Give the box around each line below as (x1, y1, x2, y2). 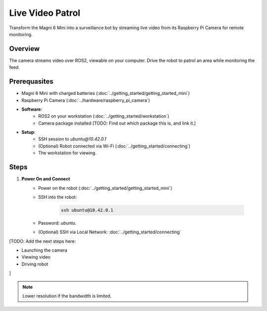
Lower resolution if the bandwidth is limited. (22, 293, 112, 299)
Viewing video (21, 254, 50, 260)
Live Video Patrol (9, 7, 81, 18)
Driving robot (21, 261, 48, 267)
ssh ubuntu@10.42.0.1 (61, 207, 114, 213)
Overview (9, 44, 40, 53)
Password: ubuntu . (38, 220, 77, 226)
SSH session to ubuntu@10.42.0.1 (38, 136, 106, 142)
